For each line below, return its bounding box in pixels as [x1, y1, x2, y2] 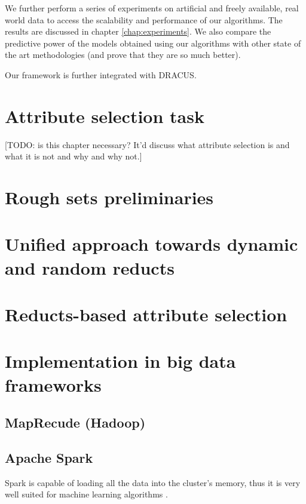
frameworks [5, 372, 102, 397]
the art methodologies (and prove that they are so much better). [5, 48, 241, 61]
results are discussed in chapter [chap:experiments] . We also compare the [5, 25, 271, 38]
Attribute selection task [5, 103, 204, 128]
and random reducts [5, 255, 175, 279]
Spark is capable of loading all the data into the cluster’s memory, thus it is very [5, 476, 301, 488]
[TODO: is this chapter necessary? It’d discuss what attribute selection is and [5, 138, 290, 150]
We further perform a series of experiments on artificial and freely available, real [5, 2, 299, 14]
